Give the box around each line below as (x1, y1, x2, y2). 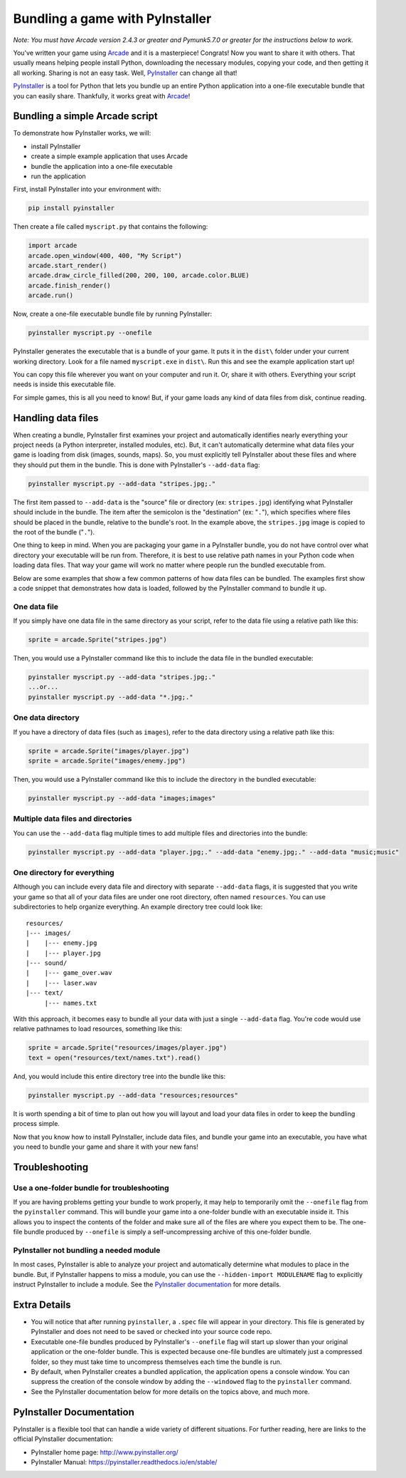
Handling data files (13, 412, 99, 424)
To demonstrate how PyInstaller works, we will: (13, 129, 151, 138)
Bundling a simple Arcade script (13, 110, 158, 123)
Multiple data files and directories (13, 814, 132, 824)
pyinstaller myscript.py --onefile (28, 329, 152, 337)
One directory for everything (13, 867, 114, 877)
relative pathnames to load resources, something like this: (13, 1025, 183, 1033)
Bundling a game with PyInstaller (13, 11, 212, 26)
